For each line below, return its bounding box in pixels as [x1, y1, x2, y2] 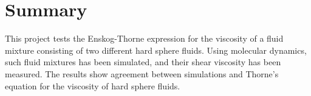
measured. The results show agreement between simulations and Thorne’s [5, 67, 279, 80]
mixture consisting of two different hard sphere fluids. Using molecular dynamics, [5, 43, 307, 56]
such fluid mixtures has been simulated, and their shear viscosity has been [5, 56, 281, 68]
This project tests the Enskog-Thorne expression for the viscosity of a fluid [5, 32, 284, 45]
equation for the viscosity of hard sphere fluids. [5, 79, 180, 92]
